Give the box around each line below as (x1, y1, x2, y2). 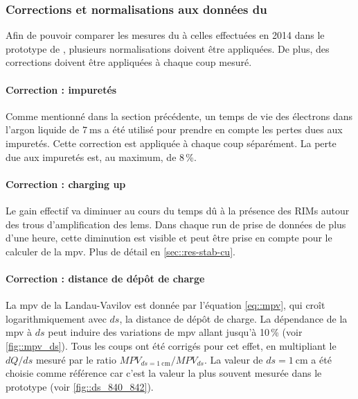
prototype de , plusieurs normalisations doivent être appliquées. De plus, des (6, 41, 330, 56)
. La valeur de (204, 352, 263, 366)
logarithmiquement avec (6, 311, 107, 325)
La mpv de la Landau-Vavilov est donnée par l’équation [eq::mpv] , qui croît (6, 298, 325, 312)
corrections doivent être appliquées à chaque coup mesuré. (6, 55, 252, 69)
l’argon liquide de (6, 122, 80, 137)
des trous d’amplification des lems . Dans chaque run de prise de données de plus (6, 217, 346, 231)
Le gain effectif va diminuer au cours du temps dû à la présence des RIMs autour (6, 203, 350, 217)
